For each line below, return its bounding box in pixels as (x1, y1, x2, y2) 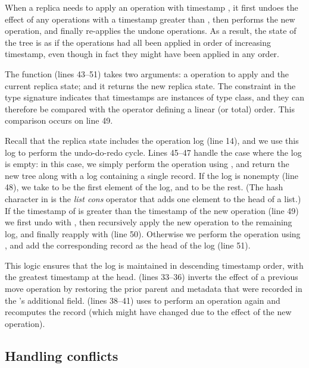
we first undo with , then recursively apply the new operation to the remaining (5, 216, 292, 228)
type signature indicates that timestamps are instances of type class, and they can (5, 91, 305, 103)
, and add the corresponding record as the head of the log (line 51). (5, 239, 251, 251)
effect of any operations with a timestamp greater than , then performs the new (5, 12, 295, 25)
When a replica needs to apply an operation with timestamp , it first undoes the (5, 1, 298, 13)
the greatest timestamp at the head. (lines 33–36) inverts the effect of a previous (5, 271, 298, 283)
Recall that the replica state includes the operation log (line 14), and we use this (5, 134, 299, 146)
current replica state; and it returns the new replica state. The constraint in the (5, 79, 296, 92)
